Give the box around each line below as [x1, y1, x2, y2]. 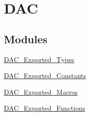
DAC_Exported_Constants [4, 70, 86, 81]
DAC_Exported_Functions [4, 103, 85, 113]
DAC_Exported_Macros [4, 86, 78, 97]
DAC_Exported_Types [4, 54, 75, 64]
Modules [4, 31, 47, 46]
